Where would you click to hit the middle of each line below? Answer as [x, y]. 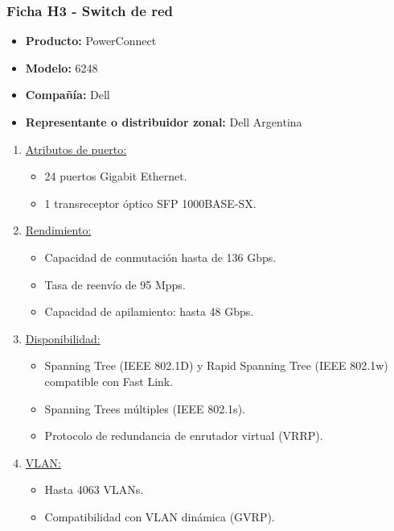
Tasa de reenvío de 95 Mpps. [115, 284]
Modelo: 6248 [62, 67]
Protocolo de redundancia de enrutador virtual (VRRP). [184, 436]
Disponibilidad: [63, 338]
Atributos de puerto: [76, 149]
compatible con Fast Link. [109, 381]
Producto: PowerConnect [91, 41]
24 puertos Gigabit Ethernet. [116, 176]
